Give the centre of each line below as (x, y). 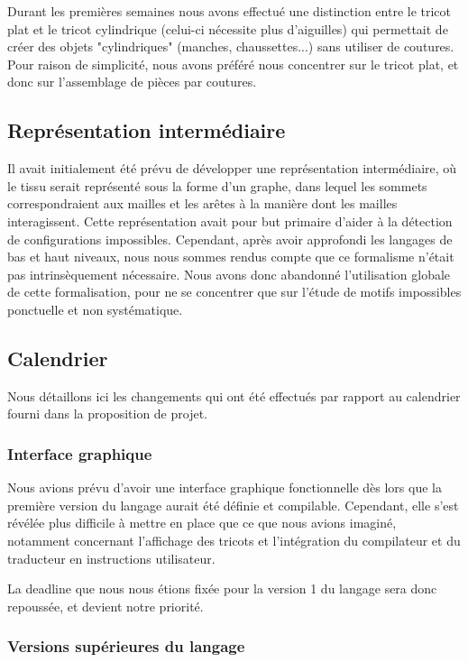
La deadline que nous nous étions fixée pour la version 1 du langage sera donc (222, 588)
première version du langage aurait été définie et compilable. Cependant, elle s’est (233, 505)
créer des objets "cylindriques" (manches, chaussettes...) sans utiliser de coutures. (231, 46)
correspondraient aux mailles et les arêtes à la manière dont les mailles (202, 203)
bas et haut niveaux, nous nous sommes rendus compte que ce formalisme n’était (231, 257)
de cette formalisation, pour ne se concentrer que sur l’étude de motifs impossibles (234, 292)
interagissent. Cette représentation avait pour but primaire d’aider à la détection (230, 221)
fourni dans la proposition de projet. (107, 414)
